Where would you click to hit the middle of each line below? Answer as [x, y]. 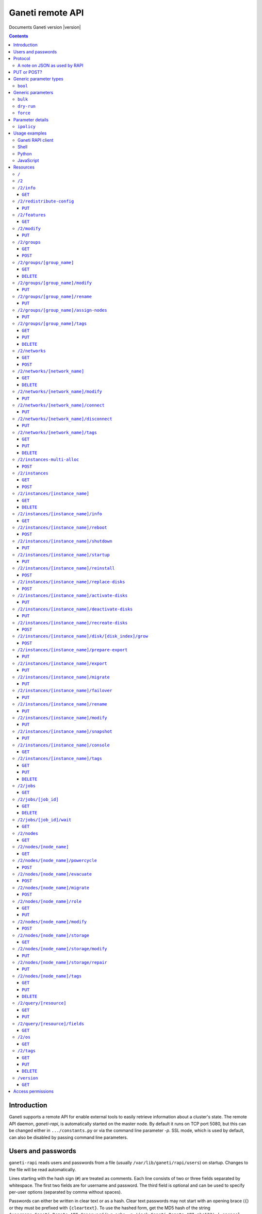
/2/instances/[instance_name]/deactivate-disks [75, 609]
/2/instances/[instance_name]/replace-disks [72, 582]
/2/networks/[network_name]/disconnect [65, 419]
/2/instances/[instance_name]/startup [64, 555]
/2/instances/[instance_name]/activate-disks [73, 595]
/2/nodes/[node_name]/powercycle [57, 860]
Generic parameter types [38, 79]
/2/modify [29, 228]
